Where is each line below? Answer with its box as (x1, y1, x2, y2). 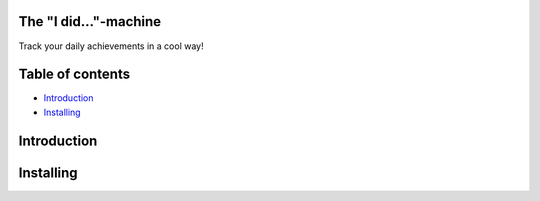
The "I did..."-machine (18, 13, 162, 30)
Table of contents (18, 66, 130, 83)
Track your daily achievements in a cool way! (18, 40, 204, 52)
